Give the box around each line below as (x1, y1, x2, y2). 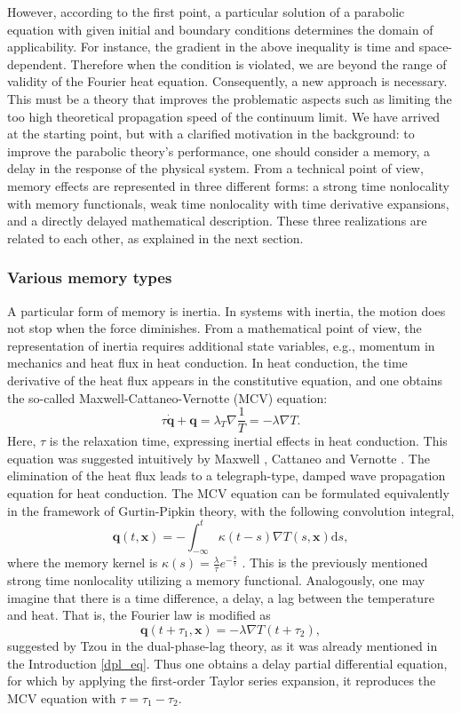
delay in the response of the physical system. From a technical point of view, (7, 159, 424, 178)
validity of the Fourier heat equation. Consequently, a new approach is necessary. (7, 72, 448, 91)
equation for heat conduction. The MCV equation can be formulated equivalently (7, 483, 449, 502)
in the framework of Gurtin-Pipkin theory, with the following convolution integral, (7, 501, 455, 519)
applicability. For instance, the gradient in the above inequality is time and (7, 37, 415, 56)
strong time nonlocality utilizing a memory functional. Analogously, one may (7, 571, 425, 590)
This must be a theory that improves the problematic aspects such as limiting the (7, 89, 452, 107)
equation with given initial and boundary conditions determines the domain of (7, 20, 433, 38)
